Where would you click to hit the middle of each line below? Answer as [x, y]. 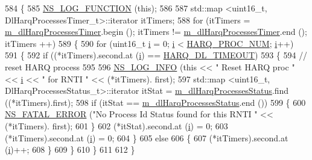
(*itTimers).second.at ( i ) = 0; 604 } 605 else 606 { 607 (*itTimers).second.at [147, 137]
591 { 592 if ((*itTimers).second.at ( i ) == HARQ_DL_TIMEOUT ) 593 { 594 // [156, 55]
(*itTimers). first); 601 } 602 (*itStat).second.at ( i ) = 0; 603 [116, 125]
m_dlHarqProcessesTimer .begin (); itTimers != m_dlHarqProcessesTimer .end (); [156, 32]
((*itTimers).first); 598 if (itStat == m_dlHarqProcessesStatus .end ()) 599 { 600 [155, 102]
